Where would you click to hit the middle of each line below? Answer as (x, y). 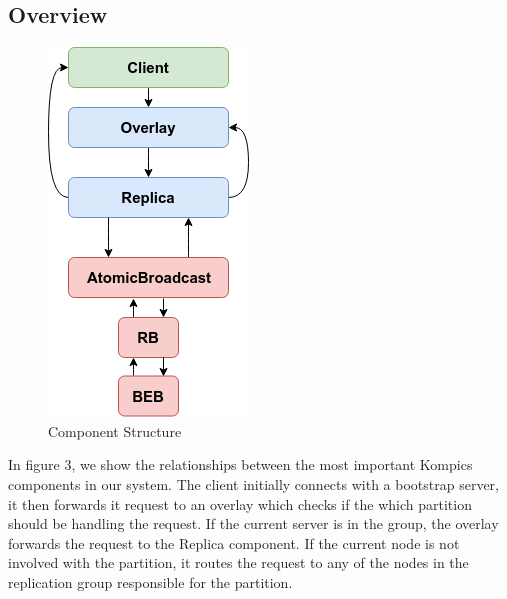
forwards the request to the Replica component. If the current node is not (234, 542)
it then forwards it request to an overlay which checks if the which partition (240, 503)
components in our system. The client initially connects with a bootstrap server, (253, 483)
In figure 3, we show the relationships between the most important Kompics (240, 464)
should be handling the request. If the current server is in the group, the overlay (253, 523)
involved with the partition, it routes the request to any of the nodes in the (238, 562)
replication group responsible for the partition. (150, 581)
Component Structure (115, 430)
